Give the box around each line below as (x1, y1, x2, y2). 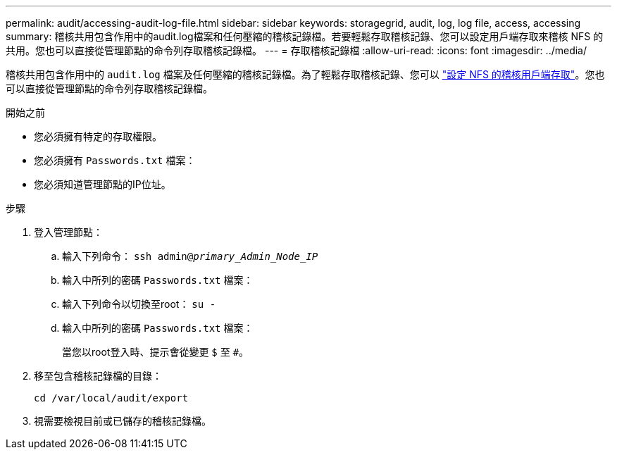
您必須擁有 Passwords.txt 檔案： (34, 154, 196, 166)
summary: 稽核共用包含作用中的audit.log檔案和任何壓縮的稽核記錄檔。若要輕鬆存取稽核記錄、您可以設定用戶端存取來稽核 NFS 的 (6, 30, 604, 42)
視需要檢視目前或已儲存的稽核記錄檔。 (34, 415, 211, 427)
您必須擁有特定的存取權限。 (34, 130, 162, 142)
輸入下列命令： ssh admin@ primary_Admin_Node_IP (62, 250, 318, 262)
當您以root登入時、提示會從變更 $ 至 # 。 (62, 346, 249, 358)
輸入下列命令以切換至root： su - (62, 298, 216, 310)
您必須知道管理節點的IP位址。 (34, 178, 171, 190)
